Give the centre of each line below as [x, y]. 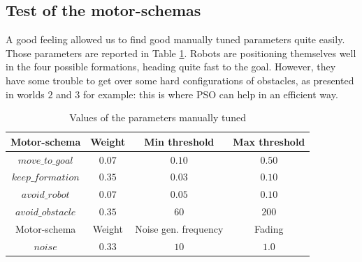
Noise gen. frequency [179, 228]
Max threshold [269, 141]
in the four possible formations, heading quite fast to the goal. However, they [171, 67]
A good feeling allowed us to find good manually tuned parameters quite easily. [175, 39]
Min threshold [179, 141]
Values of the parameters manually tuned [158, 117]
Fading [269, 228]
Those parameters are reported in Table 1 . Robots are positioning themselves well [181, 53]
